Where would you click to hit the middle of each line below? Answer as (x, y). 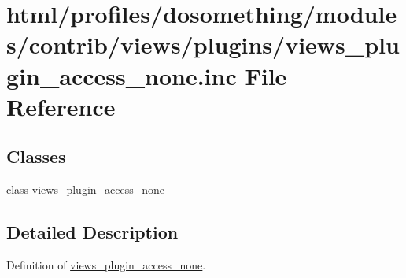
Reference (61, 106)
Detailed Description (92, 232)
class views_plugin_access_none (86, 189)
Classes (36, 156)
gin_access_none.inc (122, 75)
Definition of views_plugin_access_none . (106, 264)
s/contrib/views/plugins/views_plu (203, 44)
